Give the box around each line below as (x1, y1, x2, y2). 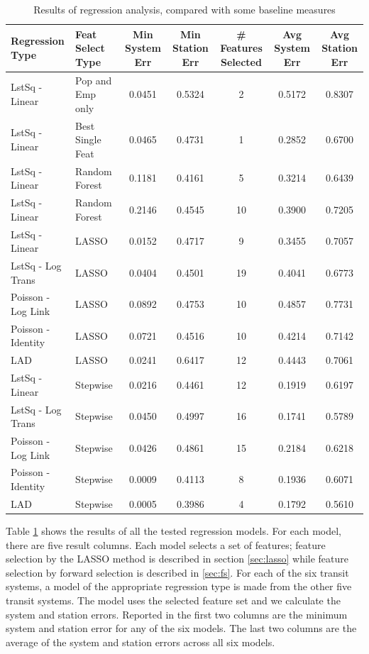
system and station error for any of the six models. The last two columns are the (6, 621, 357, 636)
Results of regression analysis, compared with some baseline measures (33, 2, 336, 16)
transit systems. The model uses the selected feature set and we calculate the (6, 592, 341, 607)
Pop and (75, 72, 112, 87)
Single (75, 132, 101, 147)
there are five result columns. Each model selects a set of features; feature (6, 537, 326, 552)
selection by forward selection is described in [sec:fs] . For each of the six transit (6, 565, 349, 580)
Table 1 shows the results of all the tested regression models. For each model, (6, 523, 342, 538)
